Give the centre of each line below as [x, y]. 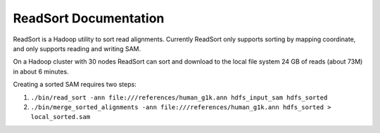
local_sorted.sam [61, 117]
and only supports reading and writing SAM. [77, 48]
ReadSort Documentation [89, 18]
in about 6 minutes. [41, 71]
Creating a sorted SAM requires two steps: [75, 85]
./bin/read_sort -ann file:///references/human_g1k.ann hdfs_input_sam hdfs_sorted [179, 97]
